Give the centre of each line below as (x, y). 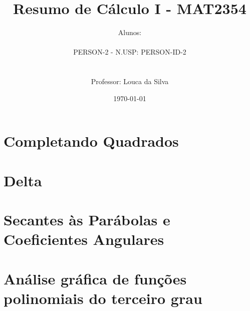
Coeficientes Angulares (84, 239)
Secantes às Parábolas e (87, 220)
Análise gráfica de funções (95, 278)
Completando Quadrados (91, 141)
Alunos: (130, 32)
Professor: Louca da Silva (130, 81)
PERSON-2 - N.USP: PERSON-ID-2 (130, 52)
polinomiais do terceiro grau (103, 298)
